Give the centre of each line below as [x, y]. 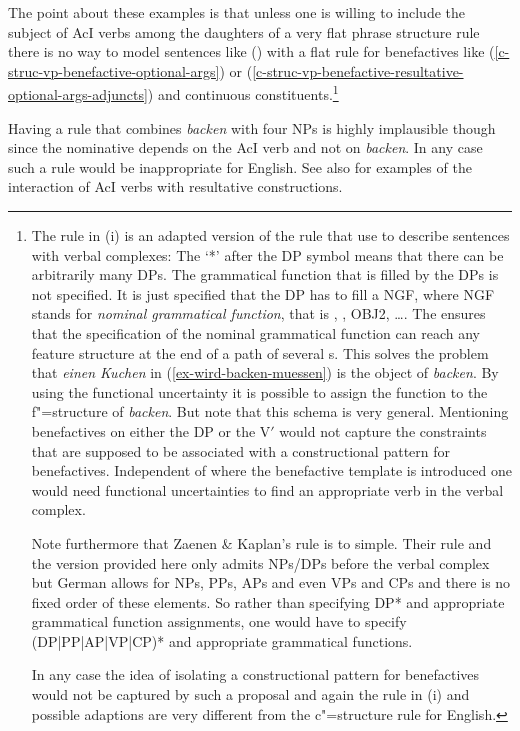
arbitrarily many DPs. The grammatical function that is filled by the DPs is [265, 274]
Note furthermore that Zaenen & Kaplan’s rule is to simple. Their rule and [261, 542]
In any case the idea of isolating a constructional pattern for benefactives [255, 674]
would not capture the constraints [383, 430]
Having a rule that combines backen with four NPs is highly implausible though [252, 127]
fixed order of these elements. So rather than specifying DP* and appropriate [268, 601]
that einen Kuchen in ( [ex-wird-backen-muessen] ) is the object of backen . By [265, 372]
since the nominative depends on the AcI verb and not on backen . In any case [245, 147]
